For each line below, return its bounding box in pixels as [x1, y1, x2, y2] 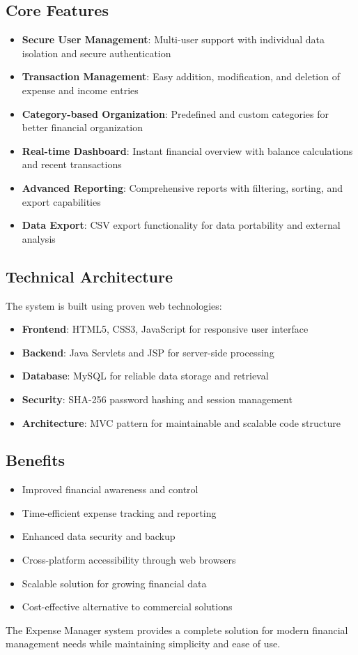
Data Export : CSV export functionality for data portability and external [22, 218, 341, 232]
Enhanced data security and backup [22, 529, 176, 543]
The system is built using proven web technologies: [6, 298, 222, 313]
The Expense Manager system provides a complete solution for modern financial [6, 622, 348, 637]
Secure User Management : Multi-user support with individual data [22, 32, 325, 47]
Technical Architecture [6, 265, 173, 287]
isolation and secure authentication [22, 45, 171, 60]
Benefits [6, 449, 65, 471]
